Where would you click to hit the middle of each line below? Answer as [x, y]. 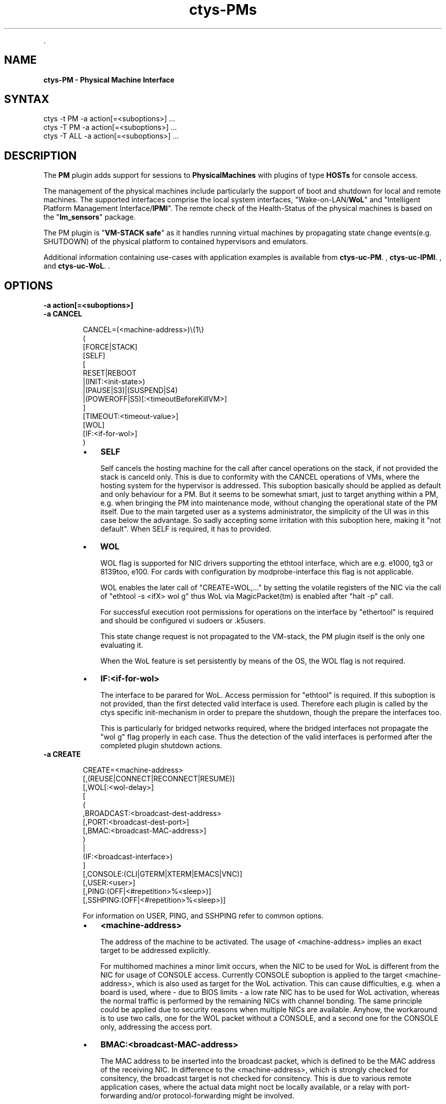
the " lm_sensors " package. [90, 217]
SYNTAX [27, 99]
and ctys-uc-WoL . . [77, 266]
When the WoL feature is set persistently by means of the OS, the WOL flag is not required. [253, 661]
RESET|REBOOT [109, 373]
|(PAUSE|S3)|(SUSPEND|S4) [130, 390]
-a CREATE [62, 754]
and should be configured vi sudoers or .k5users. [183, 621]
